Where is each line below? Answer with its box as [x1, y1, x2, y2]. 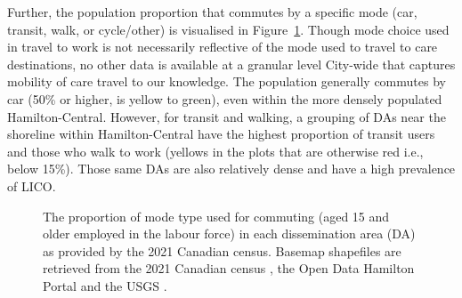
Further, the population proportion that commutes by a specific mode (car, [7, 3, 417, 20]
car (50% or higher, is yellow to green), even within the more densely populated [7, 89, 442, 108]
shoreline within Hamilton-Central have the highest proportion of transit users [7, 125, 435, 143]
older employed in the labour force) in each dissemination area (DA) [43, 224, 416, 243]
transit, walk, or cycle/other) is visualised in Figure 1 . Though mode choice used [7, 20, 450, 38]
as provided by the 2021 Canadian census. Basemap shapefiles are [43, 241, 401, 260]
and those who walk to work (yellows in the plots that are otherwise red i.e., [7, 141, 424, 160]
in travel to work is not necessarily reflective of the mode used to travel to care [7, 37, 438, 56]
